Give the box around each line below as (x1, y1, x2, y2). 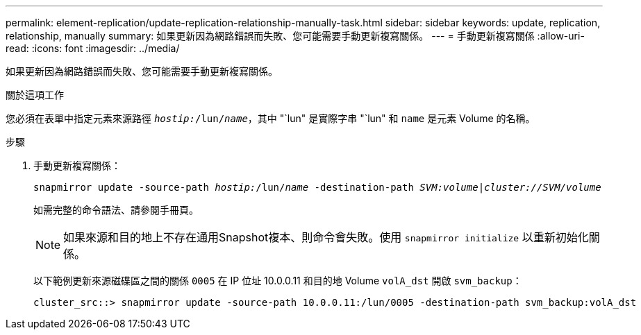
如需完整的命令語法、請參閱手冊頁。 (33, 204, 199, 216)
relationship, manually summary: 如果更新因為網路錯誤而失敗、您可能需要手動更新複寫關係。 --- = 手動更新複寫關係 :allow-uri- (6, 30, 585, 42)
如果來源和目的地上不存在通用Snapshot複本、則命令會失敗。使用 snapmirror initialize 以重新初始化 (63, 230, 589, 244)
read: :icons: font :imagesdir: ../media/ (6, 42, 180, 54)
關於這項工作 (6, 89, 64, 101)
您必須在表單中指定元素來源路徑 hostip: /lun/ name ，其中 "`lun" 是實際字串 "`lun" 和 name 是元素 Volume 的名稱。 (6, 112, 535, 124)
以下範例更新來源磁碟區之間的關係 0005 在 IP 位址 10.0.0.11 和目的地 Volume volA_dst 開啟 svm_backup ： (33, 275, 522, 286)
